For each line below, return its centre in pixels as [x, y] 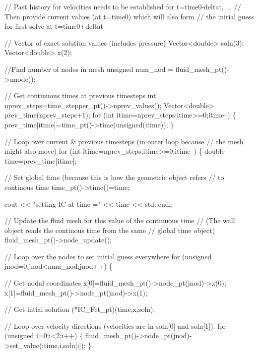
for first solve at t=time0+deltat [54, 26]
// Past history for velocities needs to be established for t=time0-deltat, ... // [123, 6]
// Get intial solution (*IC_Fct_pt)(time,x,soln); [80, 309]
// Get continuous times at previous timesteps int [80, 95]
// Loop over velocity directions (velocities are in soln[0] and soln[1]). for [115, 325]
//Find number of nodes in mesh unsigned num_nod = [89, 69]
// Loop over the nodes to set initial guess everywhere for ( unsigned [108, 256]
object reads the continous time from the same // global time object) [110, 230]
